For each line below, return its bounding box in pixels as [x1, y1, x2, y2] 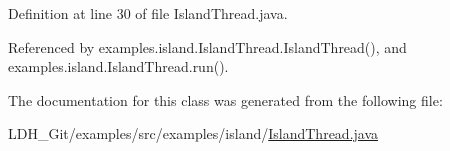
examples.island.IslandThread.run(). [8, 56, 229, 77]
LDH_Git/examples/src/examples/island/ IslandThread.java [8, 123, 379, 144]
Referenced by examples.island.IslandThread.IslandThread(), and [8, 36, 407, 57]
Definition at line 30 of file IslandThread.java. [8, 3, 288, 23]
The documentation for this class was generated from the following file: [8, 89, 443, 110]
